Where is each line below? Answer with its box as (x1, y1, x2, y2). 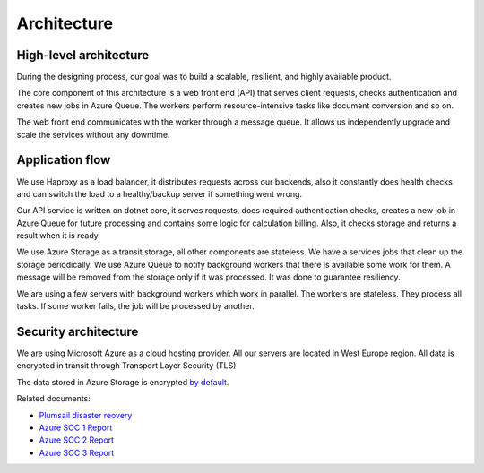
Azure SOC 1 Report (39, 422, 113, 433)
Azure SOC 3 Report (39, 447, 115, 458)
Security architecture (16, 323, 139, 340)
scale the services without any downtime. (16, 129, 170, 140)
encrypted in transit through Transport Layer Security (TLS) (16, 360, 237, 371)
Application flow (16, 152, 111, 168)
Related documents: (16, 393, 91, 404)
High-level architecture (16, 47, 150, 63)
